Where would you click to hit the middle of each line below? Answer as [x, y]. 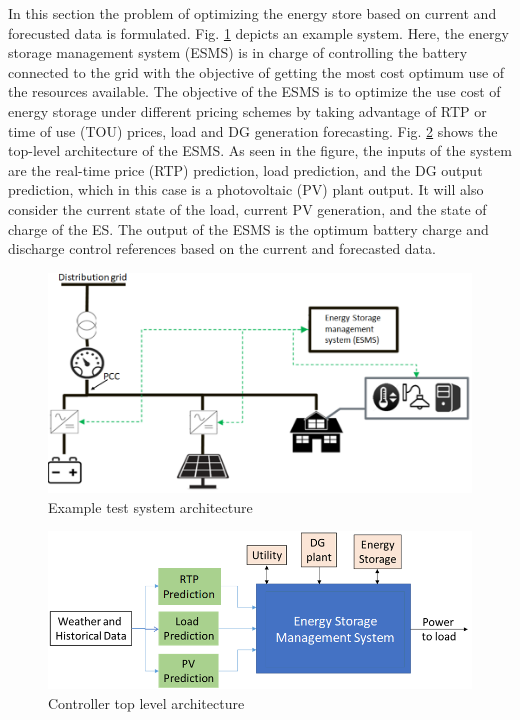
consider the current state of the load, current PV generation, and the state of [247, 208]
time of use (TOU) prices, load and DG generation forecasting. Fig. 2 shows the [253, 130]
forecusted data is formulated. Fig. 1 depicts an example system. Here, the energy [258, 32]
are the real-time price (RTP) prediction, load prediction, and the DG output [245, 169]
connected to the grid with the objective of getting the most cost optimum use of [256, 71]
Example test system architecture [150, 506]
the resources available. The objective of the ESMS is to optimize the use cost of [254, 91]
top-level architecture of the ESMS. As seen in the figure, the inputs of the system [260, 150]
